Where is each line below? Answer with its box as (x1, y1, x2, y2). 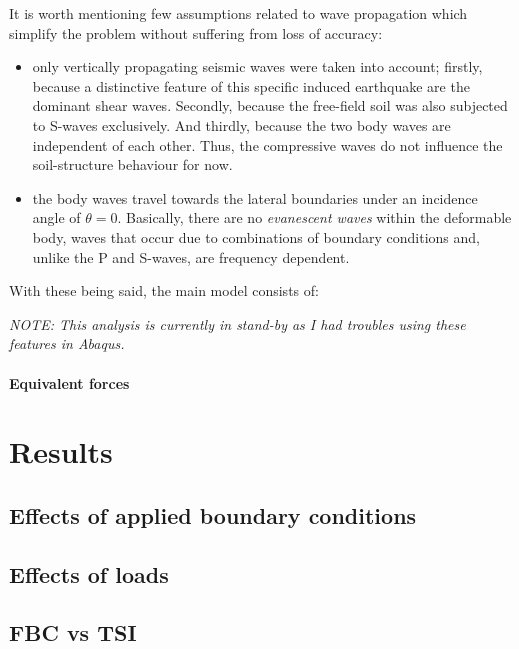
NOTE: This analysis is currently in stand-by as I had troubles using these (9, 313, 466, 334)
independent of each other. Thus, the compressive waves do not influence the (32, 134, 503, 155)
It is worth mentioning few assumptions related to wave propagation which (9, 3, 468, 23)
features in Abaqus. (9, 333, 125, 354)
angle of (32, 207, 81, 228)
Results (9, 431, 113, 472)
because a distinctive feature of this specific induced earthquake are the (32, 75, 470, 96)
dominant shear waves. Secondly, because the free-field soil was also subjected (32, 95, 508, 116)
